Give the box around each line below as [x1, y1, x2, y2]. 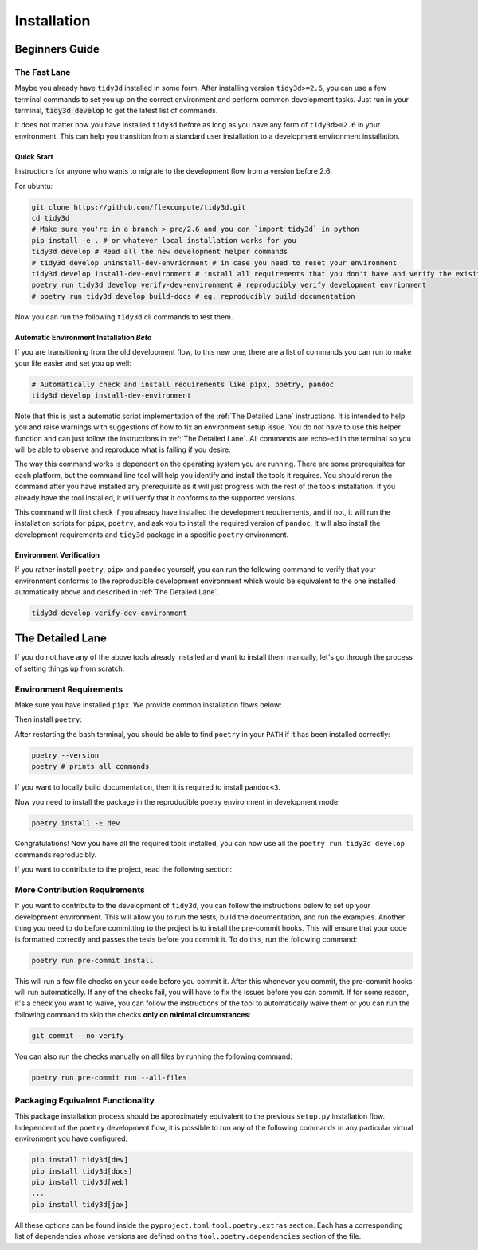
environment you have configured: [14, 1134, 128, 1143]
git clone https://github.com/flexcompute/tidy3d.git [31, 202, 246, 211]
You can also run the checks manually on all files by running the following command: [14, 1052, 292, 1061]
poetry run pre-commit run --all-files [31, 1072, 187, 1082]
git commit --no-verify [31, 1031, 125, 1040]
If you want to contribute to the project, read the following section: [14, 864, 233, 874]
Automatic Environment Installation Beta [14, 332, 152, 342]
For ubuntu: [14, 181, 53, 190]
